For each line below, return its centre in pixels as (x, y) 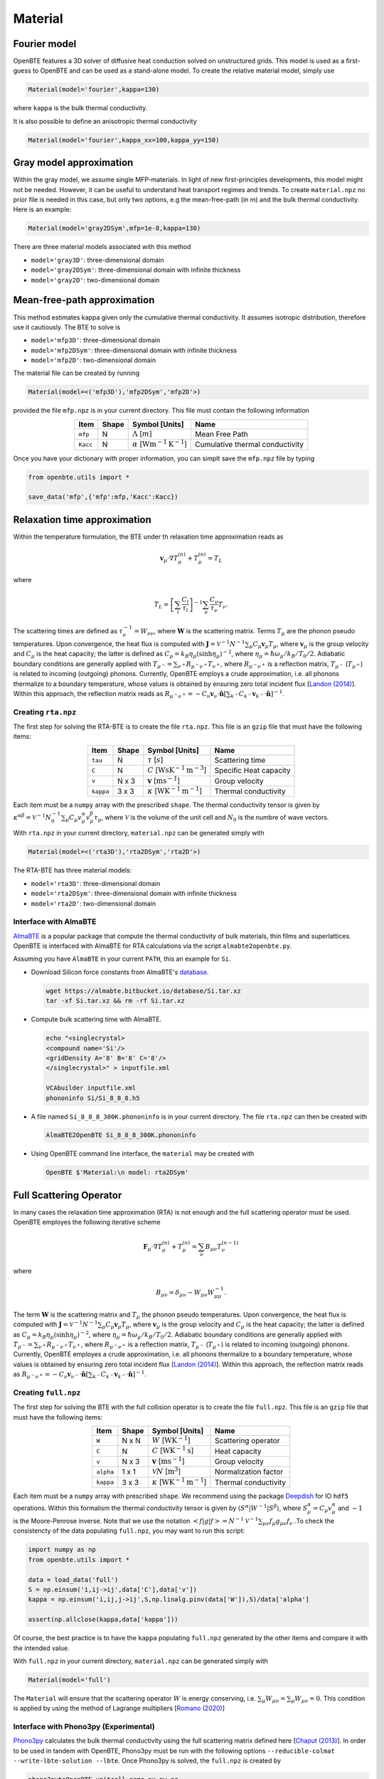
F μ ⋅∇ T (153, 1247)
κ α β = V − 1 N (32, 817)
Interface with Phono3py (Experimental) (84, 1727)
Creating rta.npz (45, 712)
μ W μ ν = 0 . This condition (328, 1699)
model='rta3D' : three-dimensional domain (96, 883)
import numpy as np (62, 1550)
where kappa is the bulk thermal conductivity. (80, 108)
